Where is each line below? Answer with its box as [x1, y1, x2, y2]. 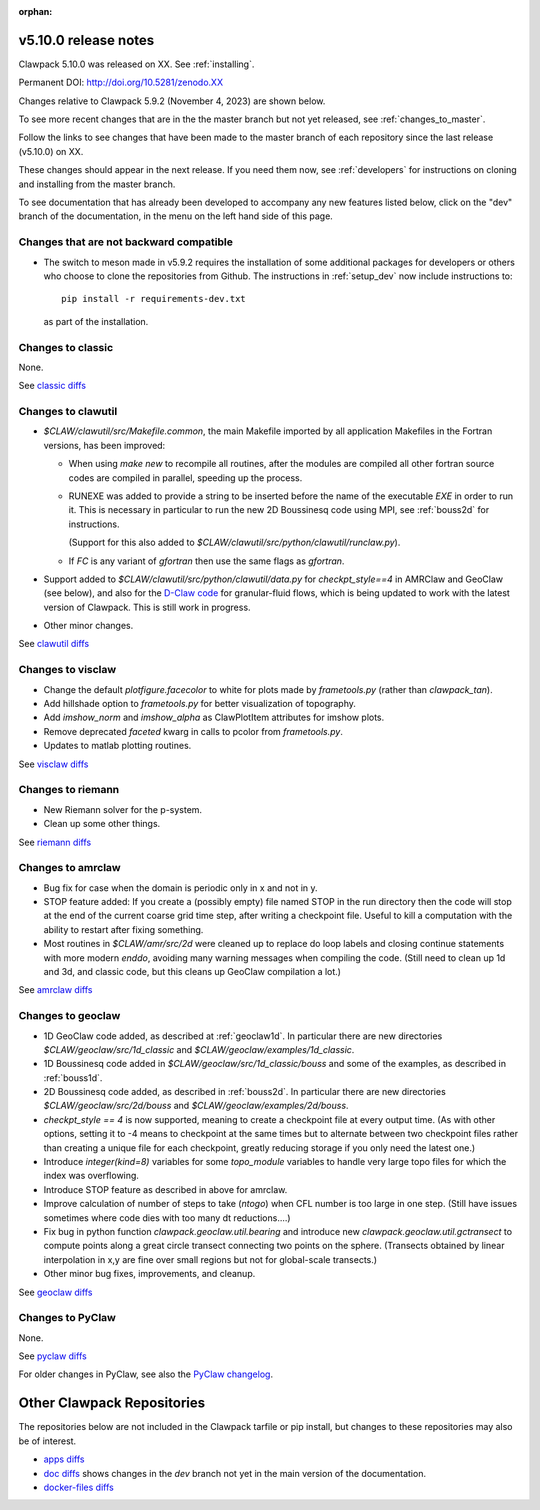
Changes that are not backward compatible [18, 235, 234, 249]
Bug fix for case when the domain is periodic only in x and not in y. [43, 881, 319, 894]
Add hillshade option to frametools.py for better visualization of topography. [43, 698, 357, 710]
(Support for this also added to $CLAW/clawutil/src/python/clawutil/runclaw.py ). [68, 536, 401, 549]
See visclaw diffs [18, 758, 89, 770]
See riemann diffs [18, 836, 92, 848]
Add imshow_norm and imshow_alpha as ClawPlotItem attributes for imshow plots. [43, 711, 385, 724]
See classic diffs [18, 380, 87, 392]
